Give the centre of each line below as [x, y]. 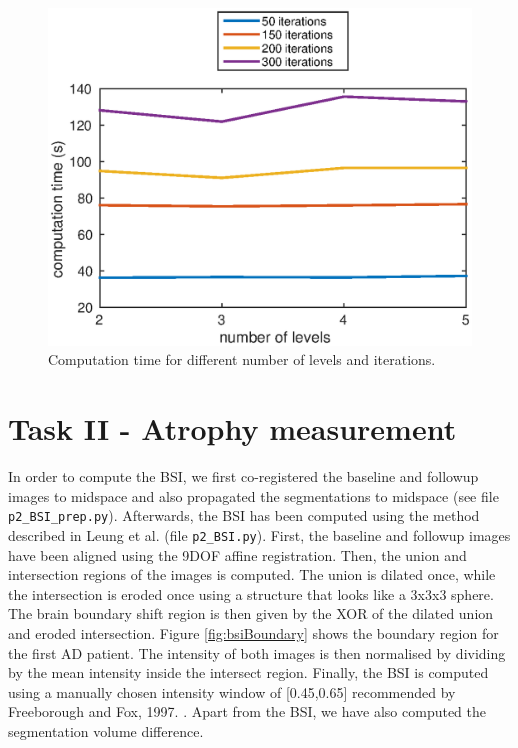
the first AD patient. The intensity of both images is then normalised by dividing [257, 652]
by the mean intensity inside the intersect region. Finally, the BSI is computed [248, 672]
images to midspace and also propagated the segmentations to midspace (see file [253, 495]
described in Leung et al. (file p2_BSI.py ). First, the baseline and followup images [259, 535]
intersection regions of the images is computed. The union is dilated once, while [252, 574]
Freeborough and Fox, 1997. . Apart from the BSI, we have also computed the [247, 711]
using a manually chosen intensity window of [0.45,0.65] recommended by [232, 691]
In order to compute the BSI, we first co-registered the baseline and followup [243, 476]
